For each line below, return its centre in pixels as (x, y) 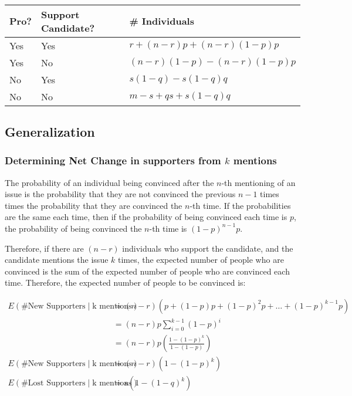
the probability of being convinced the (73, 228)
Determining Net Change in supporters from (113, 160)
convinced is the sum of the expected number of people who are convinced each (147, 271)
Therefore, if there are (44, 248)
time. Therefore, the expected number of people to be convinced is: (125, 282)
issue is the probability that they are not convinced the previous (120, 194)
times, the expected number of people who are (201, 260)
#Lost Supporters (53, 383)
